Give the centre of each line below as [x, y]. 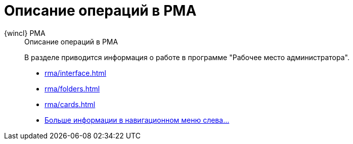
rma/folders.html [72, 88]
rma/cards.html [70, 104]
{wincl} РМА [25, 33]
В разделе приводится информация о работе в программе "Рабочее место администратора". [187, 57]
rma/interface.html [75, 73]
